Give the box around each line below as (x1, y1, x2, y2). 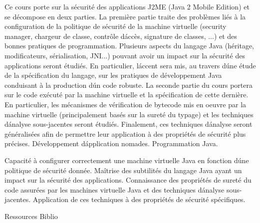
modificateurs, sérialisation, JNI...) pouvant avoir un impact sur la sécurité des (4, 50, 245, 60)
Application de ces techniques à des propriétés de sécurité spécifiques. (32, 194, 246, 205)
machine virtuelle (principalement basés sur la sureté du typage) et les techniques (4, 109, 254, 119)
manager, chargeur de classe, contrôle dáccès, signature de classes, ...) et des (4, 30, 237, 41)
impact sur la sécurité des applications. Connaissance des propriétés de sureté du (4, 175, 252, 185)
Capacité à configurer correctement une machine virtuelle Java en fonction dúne (4, 155, 249, 165)
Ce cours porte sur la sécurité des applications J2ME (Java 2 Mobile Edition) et (4, 1, 250, 11)
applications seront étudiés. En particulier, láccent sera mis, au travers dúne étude (4, 60, 256, 70)
